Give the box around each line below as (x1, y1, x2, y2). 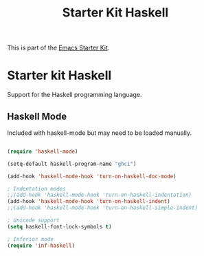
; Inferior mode (7, 235, 54, 242)
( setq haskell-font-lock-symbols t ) (7, 223, 112, 230)
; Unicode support (7, 217, 60, 224)
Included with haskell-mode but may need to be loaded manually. (7, 129, 192, 137)
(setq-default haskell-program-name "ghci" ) (7, 160, 137, 167)
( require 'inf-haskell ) (7, 242, 76, 249)
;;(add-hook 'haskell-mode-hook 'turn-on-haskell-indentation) (7, 191, 192, 199)
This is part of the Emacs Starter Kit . (7, 43, 110, 52)
